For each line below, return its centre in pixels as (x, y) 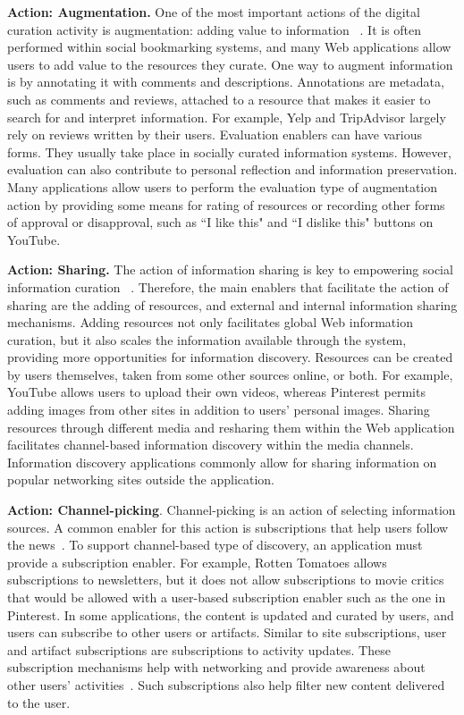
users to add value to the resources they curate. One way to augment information (230, 64)
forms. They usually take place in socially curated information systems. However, (229, 151)
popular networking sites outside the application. (141, 479)
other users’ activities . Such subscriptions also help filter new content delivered (226, 684)
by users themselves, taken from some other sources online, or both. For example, (230, 374)
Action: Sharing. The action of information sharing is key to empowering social (230, 269)
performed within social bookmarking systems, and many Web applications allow (229, 47)
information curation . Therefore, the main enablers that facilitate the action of (228, 286)
